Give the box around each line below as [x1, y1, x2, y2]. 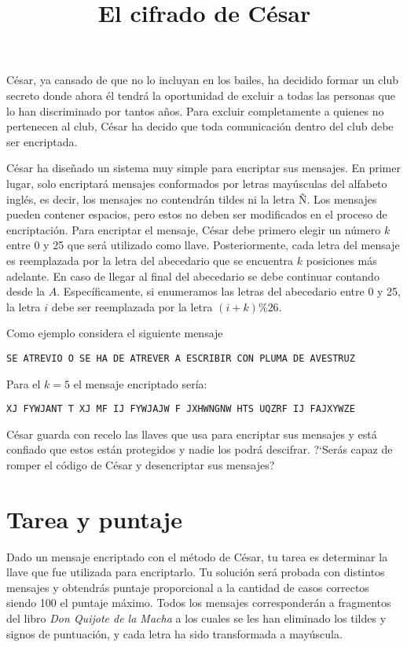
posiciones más [306, 252, 377, 268]
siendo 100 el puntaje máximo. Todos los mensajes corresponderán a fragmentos [6, 594, 391, 611]
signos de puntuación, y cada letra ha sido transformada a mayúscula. [6, 625, 343, 641]
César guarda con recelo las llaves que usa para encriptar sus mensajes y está [6, 425, 377, 442]
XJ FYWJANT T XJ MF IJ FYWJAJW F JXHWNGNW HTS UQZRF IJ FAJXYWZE [6, 403, 355, 415]
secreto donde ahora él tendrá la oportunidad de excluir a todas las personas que [6, 86, 395, 103]
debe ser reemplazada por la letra [51, 298, 213, 314]
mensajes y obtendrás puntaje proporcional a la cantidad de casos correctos [6, 579, 369, 595]
